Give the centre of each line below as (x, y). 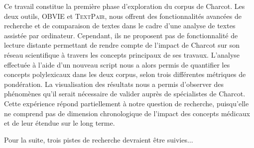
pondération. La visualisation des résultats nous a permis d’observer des (114, 84)
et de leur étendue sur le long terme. (60, 123)
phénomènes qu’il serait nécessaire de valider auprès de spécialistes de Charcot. (125, 94)
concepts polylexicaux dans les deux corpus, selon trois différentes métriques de (125, 74)
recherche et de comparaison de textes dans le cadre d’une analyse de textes (120, 26)
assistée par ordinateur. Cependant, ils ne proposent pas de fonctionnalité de (121, 35)
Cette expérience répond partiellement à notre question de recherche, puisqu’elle (127, 103)
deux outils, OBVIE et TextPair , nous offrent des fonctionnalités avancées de (123, 16)
